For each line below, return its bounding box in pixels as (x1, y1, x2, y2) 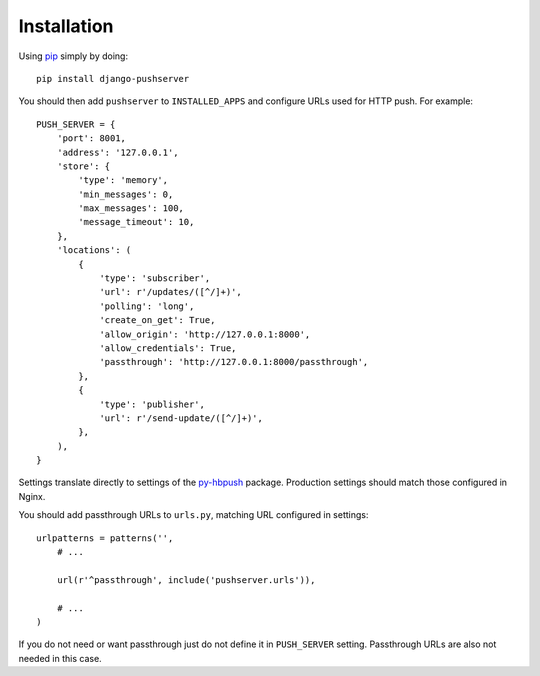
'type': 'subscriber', (99, 273, 211, 284)
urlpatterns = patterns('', (36, 532, 174, 544)
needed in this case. (18, 652, 102, 664)
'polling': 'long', (99, 300, 195, 312)
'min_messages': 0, (78, 188, 174, 200)
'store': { (56, 160, 111, 172)
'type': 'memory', (78, 175, 169, 186)
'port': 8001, (56, 133, 127, 144)
